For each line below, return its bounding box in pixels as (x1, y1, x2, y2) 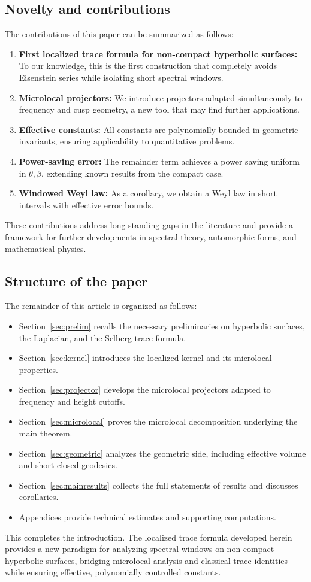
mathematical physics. (5, 242, 86, 254)
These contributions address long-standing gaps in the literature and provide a (5, 219, 293, 231)
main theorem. (19, 427, 73, 439)
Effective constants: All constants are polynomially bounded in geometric (19, 123, 298, 135)
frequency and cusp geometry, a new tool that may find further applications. (19, 103, 300, 116)
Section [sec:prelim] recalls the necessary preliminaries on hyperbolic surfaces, (19, 319, 305, 332)
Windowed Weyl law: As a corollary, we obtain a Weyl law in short (19, 187, 277, 199)
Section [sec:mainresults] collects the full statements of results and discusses (19, 478, 298, 491)
